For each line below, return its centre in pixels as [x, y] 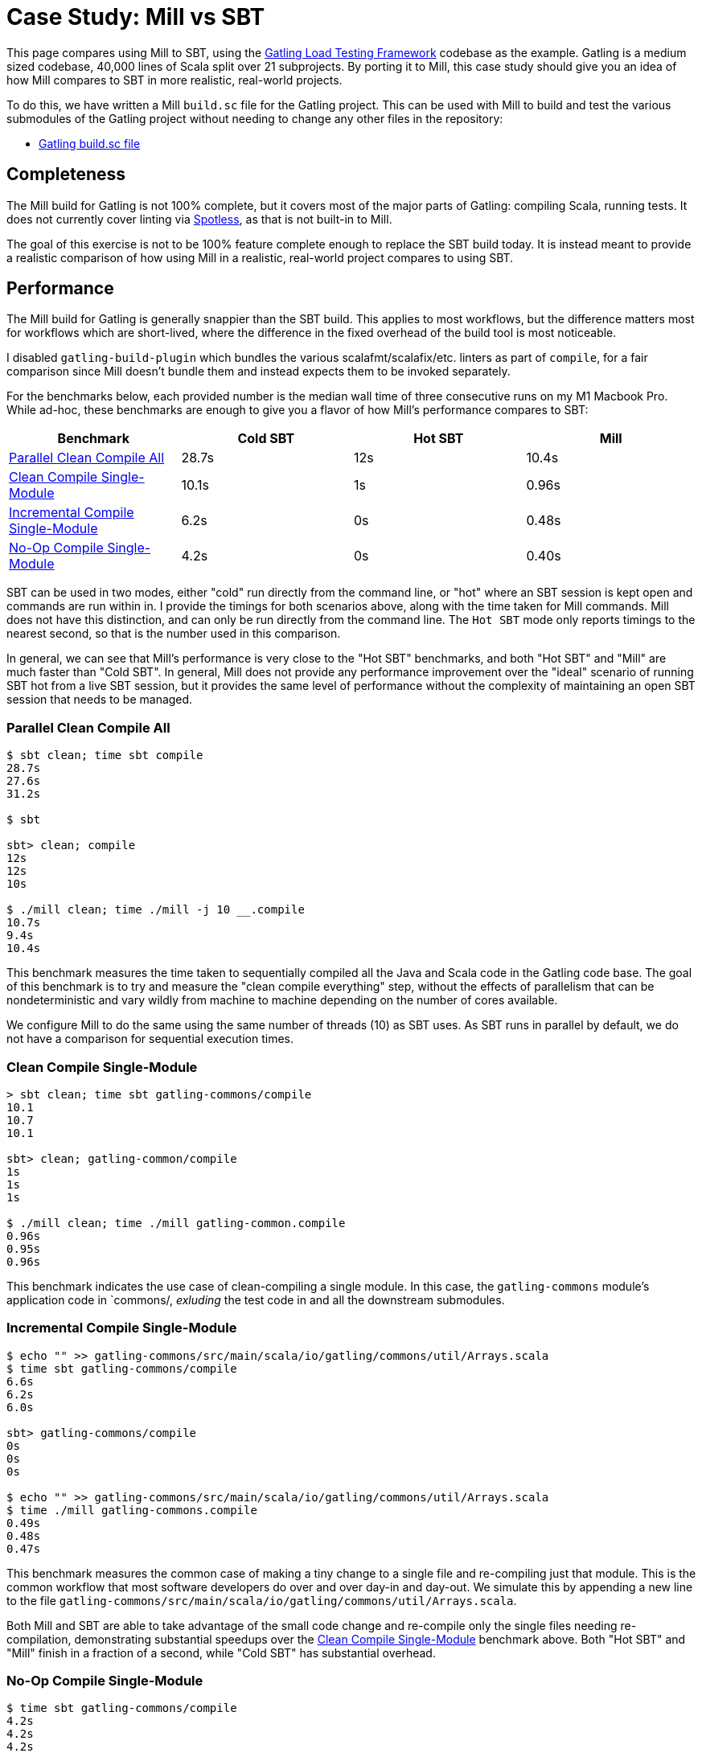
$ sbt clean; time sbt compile [105, 755]
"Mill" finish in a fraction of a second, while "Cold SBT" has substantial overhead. [221, 1652]
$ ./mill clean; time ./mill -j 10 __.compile [156, 910]
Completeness [66, 174]
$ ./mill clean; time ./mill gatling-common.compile [176, 1223]
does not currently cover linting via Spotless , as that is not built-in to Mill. [199, 219]
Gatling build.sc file [90, 143]
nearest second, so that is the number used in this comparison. [174, 634]
